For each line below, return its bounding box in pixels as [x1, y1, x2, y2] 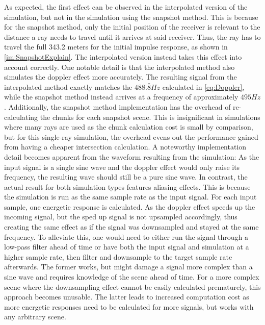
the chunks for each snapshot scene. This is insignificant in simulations [40, 111, 260, 122]
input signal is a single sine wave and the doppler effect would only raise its [4, 161, 240, 172]
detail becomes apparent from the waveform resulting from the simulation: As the [4, 151, 259, 162]
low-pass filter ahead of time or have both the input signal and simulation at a [4, 241, 249, 252]
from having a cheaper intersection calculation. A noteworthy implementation [4, 141, 247, 152]
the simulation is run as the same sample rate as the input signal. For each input [4, 191, 257, 202]
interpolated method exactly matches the [4, 81, 132, 92]
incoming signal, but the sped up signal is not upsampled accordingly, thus [4, 211, 237, 222]
